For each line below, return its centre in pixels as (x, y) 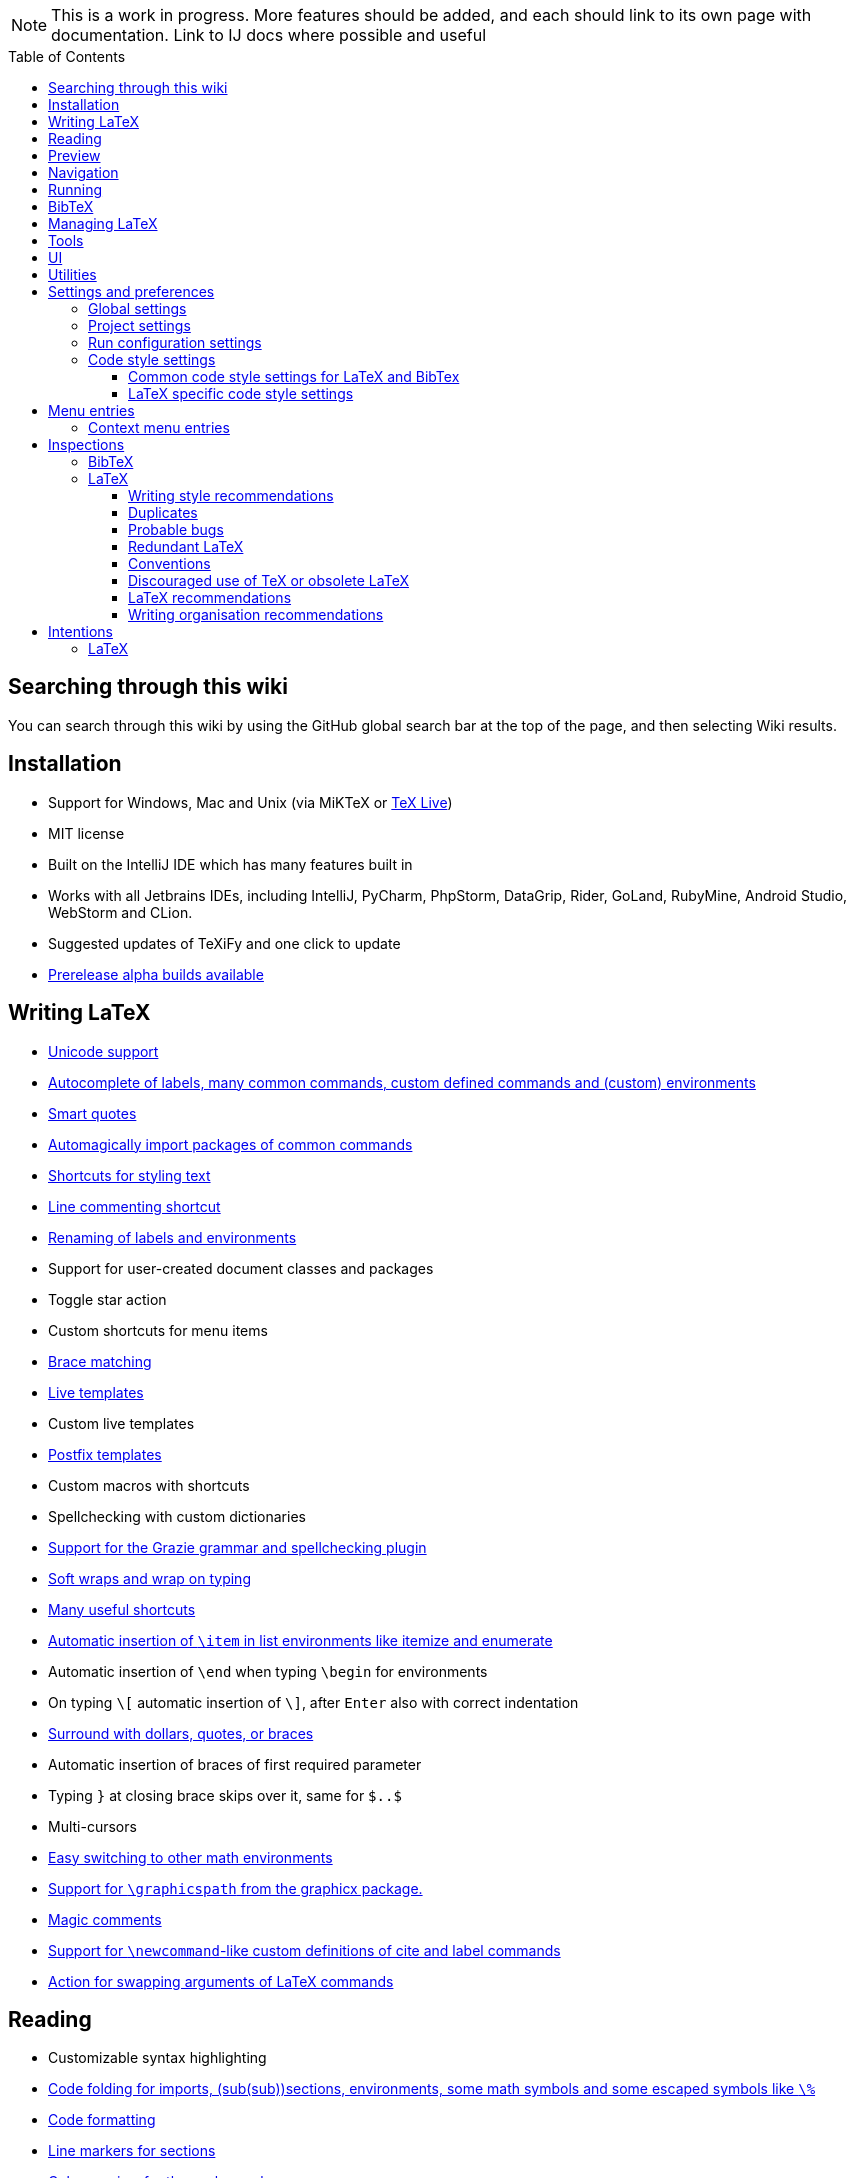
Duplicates (163, 512)
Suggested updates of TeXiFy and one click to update (224, 943)
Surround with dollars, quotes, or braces (181, 1733)
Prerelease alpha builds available (156, 974)
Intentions (80, 631)
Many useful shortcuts (122, 1609)
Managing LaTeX (103, 223)
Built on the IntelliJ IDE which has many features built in (230, 864)
